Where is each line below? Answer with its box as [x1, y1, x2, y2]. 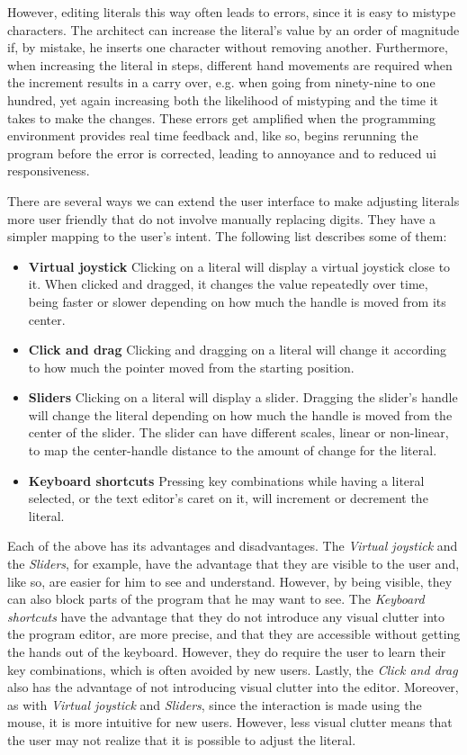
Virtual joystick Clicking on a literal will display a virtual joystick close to [28, 256, 451, 275]
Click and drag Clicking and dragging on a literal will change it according [28, 340, 447, 359]
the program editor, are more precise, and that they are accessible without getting [7, 625, 461, 643]
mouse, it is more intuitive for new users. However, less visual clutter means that [7, 713, 453, 732]
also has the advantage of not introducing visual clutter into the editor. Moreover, [7, 678, 459, 697]
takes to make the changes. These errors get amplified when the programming [7, 108, 436, 127]
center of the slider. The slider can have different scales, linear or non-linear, [28, 423, 449, 442]
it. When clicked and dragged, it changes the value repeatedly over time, [28, 274, 428, 293]
